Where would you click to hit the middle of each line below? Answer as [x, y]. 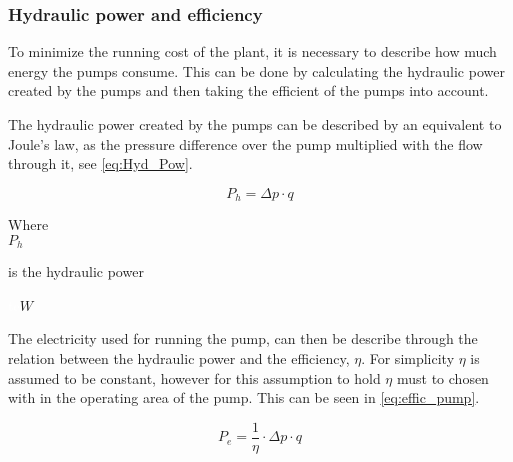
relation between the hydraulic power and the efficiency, [179, 358]
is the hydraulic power [76, 271]
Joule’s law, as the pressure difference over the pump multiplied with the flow [245, 143]
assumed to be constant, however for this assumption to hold [194, 377]
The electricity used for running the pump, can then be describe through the [243, 338]
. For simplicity [408, 358]
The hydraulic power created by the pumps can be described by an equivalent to [255, 124]
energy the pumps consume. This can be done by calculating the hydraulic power [256, 70]
